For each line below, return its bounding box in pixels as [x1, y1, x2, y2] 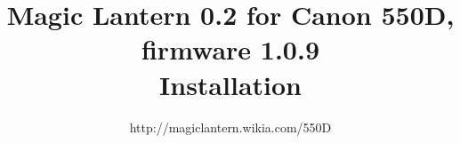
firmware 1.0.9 [141, 31, 320, 68]
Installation [159, 66, 302, 102]
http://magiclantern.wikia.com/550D [129, 117, 332, 136]
